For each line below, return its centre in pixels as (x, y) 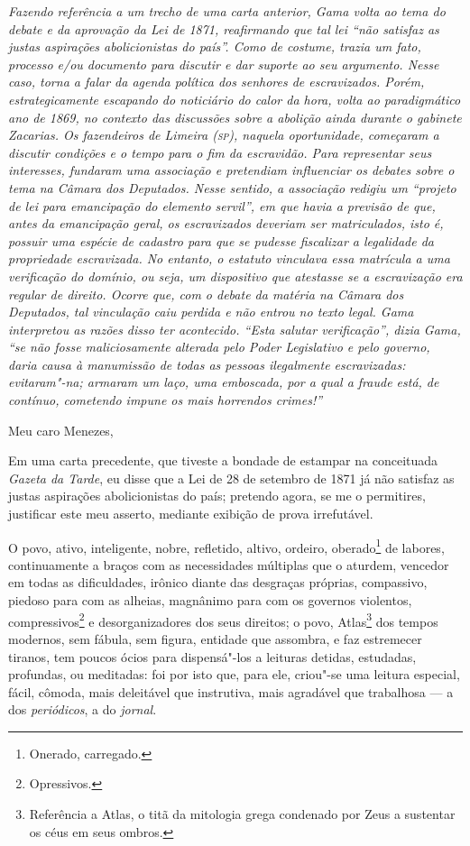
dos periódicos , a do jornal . (83, 709)
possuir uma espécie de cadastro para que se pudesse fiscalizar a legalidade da (221, 240)
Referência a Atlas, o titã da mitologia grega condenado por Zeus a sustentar (242, 814)
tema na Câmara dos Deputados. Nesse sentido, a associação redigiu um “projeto (232, 187)
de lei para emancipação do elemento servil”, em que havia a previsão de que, (222, 205)
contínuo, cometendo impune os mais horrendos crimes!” (166, 400)
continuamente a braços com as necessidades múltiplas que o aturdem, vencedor (229, 564)
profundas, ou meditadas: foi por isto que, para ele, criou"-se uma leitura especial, (234, 674)
